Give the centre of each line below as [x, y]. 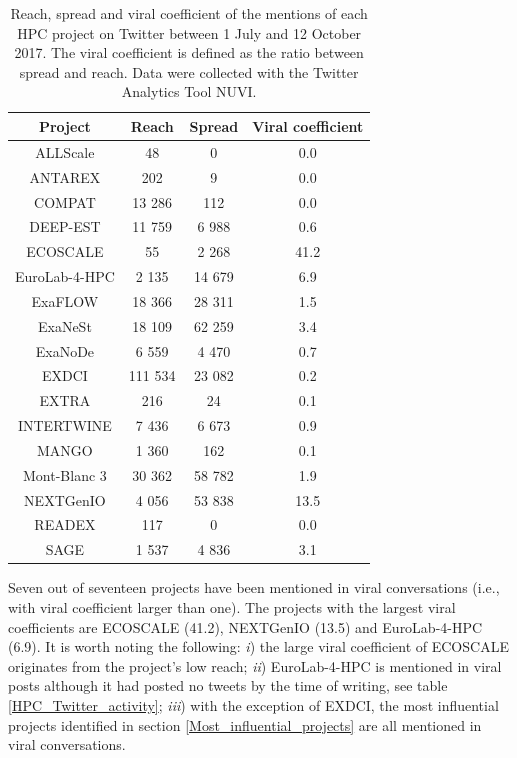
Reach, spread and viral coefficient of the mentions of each [189, 13]
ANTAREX [65, 176]
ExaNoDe [65, 350]
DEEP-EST [65, 226]
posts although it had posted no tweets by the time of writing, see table [228, 685]
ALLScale [65, 151]
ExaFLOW [65, 300]
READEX [65, 524]
